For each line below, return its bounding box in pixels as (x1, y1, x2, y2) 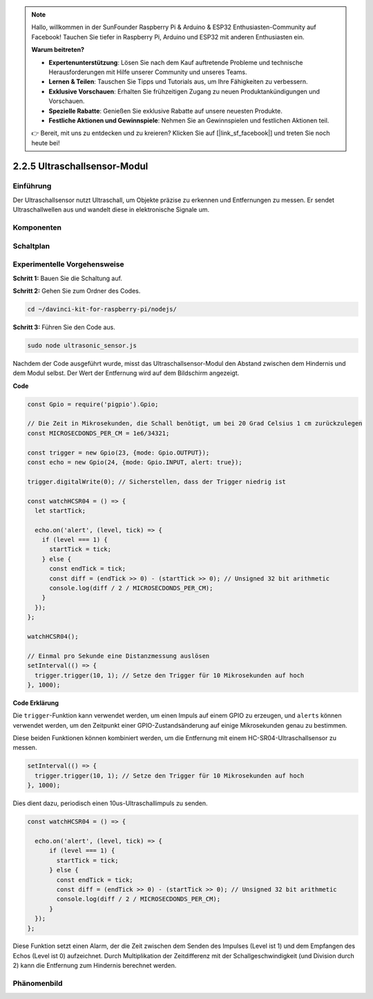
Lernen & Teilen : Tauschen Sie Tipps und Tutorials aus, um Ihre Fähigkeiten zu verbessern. (48, 77, 308, 86)
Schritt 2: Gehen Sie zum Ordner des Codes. (12, 286, 141, 295)
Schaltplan (12, 241, 50, 250)
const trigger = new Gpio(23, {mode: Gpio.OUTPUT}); (27, 448, 210, 457)
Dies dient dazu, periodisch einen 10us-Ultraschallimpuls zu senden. (12, 799, 208, 807)
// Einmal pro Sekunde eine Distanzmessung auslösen (27, 652, 210, 660)
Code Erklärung (12, 699, 59, 707)
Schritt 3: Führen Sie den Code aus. (12, 322, 115, 331)
